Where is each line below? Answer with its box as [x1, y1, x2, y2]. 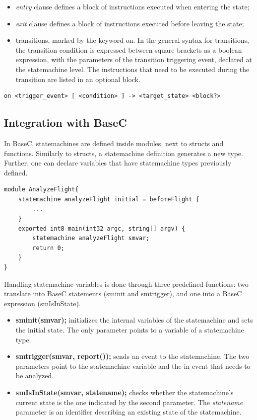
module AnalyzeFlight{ [4, 186, 79, 193]
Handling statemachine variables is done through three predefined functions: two [4, 278, 249, 289]
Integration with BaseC [4, 115, 127, 130]
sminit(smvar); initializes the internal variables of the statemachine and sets [15, 315, 253, 325]
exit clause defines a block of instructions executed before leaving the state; [15, 18, 244, 28]
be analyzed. [15, 370, 54, 381]
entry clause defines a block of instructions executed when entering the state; [15, 1, 250, 11]
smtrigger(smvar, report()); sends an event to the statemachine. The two [15, 351, 250, 361]
